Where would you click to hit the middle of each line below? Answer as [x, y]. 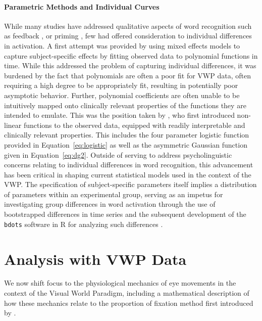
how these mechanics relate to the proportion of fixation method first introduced [129, 303]
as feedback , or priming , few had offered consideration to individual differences [128, 36]
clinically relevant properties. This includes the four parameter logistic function [127, 135]
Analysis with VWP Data [95, 259]
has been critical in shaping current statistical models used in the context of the [128, 174]
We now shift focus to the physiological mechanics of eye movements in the [120, 283]
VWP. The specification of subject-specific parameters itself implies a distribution [130, 184]
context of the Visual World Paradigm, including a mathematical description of [127, 293]
